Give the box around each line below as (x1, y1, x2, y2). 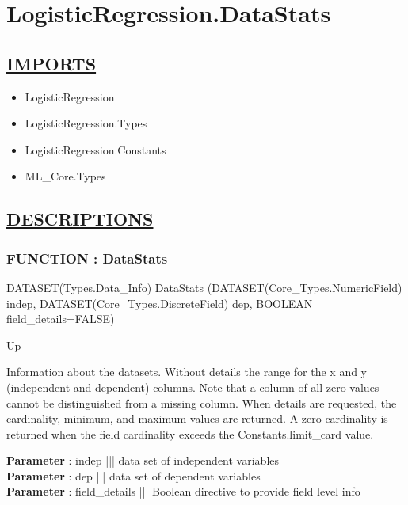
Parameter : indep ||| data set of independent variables (6, 452, 280, 469)
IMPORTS (6, 51, 97, 75)
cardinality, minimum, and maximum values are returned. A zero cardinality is (6, 410, 388, 427)
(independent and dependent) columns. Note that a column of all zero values (6, 378, 379, 395)
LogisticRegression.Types (25, 115, 147, 131)
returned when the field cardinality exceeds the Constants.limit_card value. (6, 425, 374, 442)
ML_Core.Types (25, 168, 106, 184)
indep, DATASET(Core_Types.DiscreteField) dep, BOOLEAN (6, 294, 313, 311)
